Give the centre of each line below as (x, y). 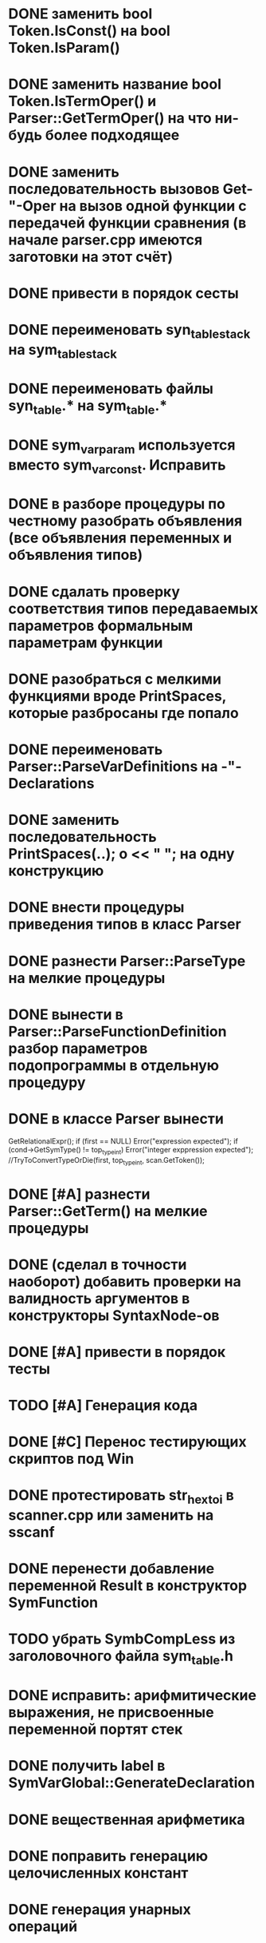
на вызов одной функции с (153, 206)
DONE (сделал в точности (98, 1265)
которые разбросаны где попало (123, 713)
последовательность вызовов (114, 189)
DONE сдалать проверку (94, 591)
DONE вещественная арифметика (127, 1820)
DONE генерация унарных (100, 1909)
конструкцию (56, 871)
